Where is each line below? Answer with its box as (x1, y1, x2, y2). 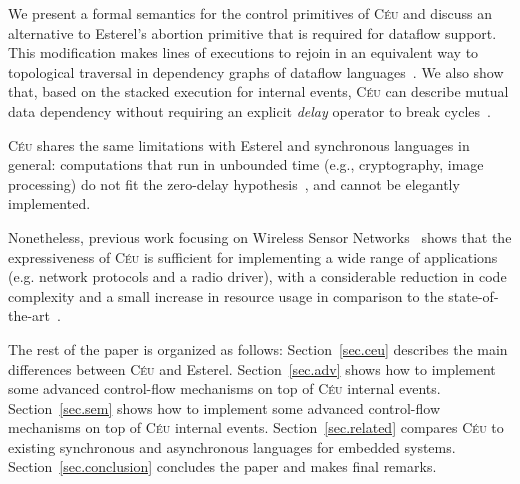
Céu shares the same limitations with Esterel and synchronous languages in (8, 134, 470, 155)
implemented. (8, 193, 91, 214)
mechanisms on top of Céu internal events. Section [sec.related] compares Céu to (8, 417, 504, 438)
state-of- (448, 285, 499, 306)
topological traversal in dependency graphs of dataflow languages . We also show (8, 61, 504, 82)
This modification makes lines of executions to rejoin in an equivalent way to (8, 42, 479, 63)
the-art (8, 305, 51, 326)
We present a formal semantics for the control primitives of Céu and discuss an (8, 3, 493, 23)
